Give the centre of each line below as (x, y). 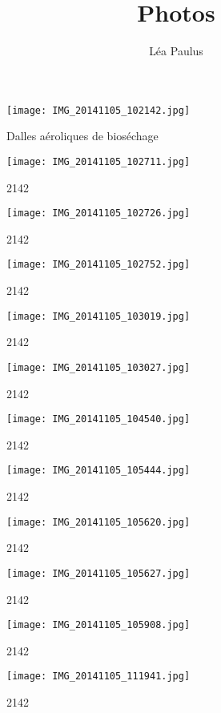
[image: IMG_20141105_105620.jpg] (98, 522)
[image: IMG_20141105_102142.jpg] (98, 110)
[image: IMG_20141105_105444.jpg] (98, 471)
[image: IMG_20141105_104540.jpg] (98, 419)
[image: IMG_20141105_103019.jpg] (98, 316)
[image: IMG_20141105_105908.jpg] (98, 625)
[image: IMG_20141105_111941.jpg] (98, 677)
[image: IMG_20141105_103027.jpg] (98, 367)
